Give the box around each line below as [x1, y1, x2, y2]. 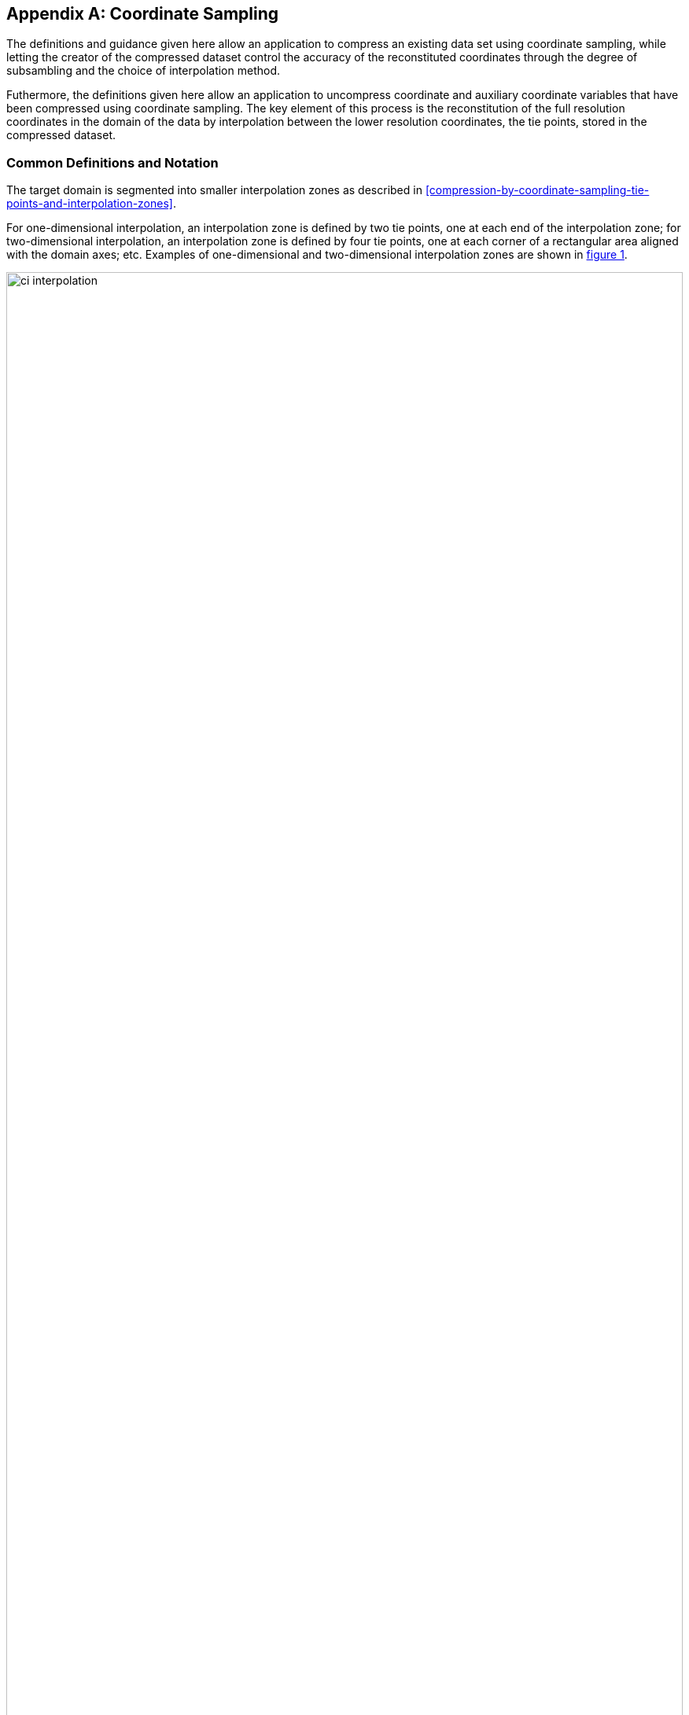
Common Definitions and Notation [6, 154, 219, 171]
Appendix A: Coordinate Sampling [6, 4, 279, 24]
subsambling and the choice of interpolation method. [6, 64, 281, 78]
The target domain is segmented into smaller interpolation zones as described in [6, 183, 422, 197]
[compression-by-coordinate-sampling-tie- [425, 183, 650, 197]
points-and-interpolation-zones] [6, 197, 173, 211]
